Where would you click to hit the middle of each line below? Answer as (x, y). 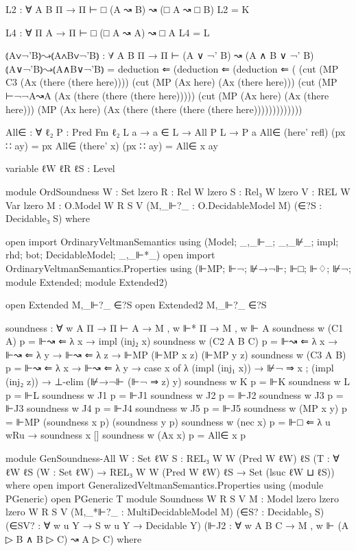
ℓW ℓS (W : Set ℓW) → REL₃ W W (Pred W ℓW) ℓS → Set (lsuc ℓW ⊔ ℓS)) (170, 471)
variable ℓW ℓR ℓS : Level (60, 168)
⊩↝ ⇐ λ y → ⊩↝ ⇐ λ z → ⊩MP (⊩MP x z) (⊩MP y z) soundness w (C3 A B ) (176, 354)
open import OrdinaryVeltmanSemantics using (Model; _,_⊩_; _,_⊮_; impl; (172, 241)
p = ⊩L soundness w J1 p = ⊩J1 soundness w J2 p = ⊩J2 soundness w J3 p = (175, 394)
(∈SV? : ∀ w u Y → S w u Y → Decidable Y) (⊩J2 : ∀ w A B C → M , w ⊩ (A (177, 525)
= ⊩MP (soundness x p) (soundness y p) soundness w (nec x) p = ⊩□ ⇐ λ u (168, 421)
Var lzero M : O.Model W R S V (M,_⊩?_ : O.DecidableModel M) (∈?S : (164, 205)
